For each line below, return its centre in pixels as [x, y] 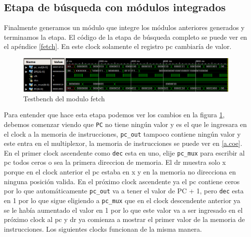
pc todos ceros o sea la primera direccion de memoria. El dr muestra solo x [115, 162]
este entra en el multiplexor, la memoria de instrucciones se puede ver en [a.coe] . [123, 143]
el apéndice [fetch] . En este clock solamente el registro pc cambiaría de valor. [118, 46]
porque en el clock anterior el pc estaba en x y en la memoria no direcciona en [120, 172]
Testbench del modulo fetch [64, 98]
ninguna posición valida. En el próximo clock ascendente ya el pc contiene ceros [122, 181]
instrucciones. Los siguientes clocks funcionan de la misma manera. [103, 229]
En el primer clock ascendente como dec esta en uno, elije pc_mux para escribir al [124, 152]
